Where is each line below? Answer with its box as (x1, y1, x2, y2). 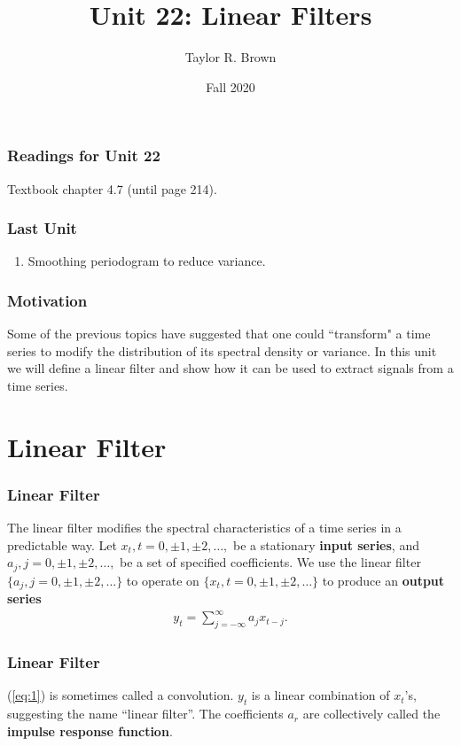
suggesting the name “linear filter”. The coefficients (7, 704, 284, 723)
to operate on (126, 571, 199, 589)
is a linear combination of (251, 686, 390, 704)
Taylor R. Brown (184, 48, 277, 66)
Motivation (7, 289, 88, 311)
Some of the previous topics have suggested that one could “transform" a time (7, 324, 431, 343)
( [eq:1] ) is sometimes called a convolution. (7, 686, 234, 704)
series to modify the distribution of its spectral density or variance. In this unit (7, 341, 437, 360)
